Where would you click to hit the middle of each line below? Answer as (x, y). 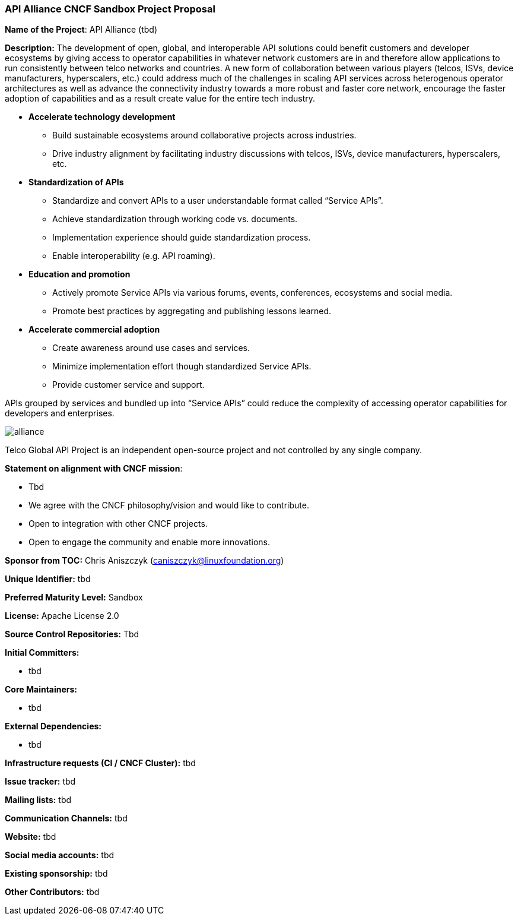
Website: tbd (31, 837)
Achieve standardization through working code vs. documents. (175, 219)
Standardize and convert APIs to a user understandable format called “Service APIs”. (218, 201)
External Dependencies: (53, 726)
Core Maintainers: (41, 690)
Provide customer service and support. (128, 385)
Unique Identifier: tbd (48, 579)
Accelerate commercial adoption (94, 330)
